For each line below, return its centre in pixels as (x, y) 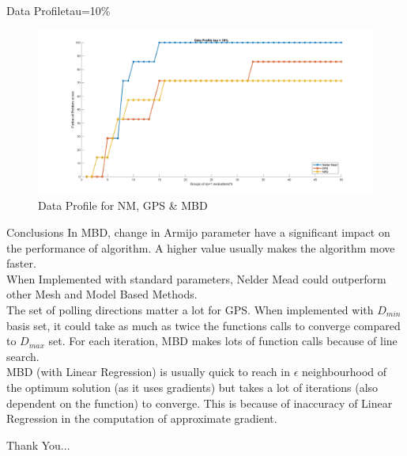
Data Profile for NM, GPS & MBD (123, 205)
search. (23, 356)
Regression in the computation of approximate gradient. (142, 418)
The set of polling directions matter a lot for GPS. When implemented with (190, 310)
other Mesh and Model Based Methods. (102, 294)
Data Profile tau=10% (58, 10)
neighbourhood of (344, 372)
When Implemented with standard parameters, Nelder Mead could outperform (196, 278)
